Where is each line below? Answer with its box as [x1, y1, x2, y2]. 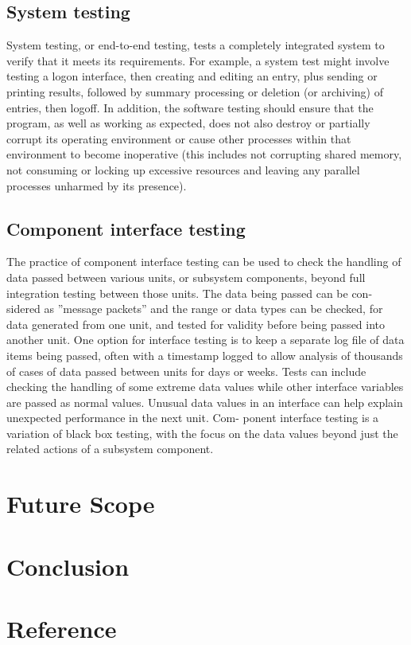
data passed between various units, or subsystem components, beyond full [6, 268, 366, 285]
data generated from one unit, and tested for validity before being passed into [6, 315, 386, 332]
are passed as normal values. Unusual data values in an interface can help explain [6, 393, 403, 410]
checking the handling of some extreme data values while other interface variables [6, 378, 404, 395]
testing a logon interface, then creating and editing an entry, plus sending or [6, 68, 378, 84]
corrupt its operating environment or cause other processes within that [6, 130, 351, 147]
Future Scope [6, 487, 155, 520]
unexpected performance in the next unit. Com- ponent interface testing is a [6, 409, 379, 426]
